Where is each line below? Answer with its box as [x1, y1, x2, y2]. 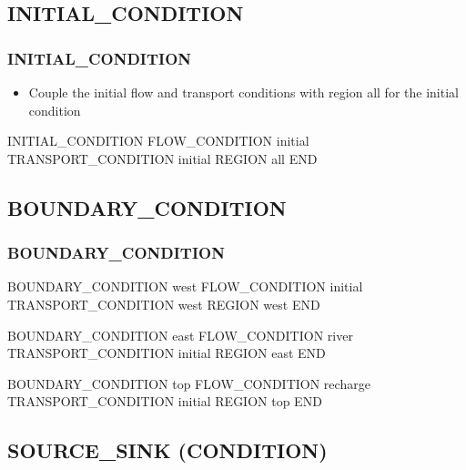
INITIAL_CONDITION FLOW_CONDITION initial [7, 131, 309, 150]
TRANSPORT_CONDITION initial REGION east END [7, 343, 326, 363]
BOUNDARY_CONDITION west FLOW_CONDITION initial [7, 277, 363, 296]
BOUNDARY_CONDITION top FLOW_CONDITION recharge [7, 373, 370, 393]
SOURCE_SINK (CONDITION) [7, 436, 328, 465]
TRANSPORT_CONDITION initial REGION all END [7, 148, 318, 168]
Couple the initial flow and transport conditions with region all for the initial [28, 83, 459, 101]
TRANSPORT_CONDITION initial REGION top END [7, 392, 322, 411]
